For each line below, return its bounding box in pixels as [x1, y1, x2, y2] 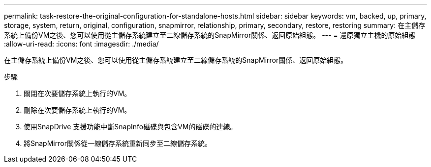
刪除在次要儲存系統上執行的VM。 [24, 106, 131, 114]
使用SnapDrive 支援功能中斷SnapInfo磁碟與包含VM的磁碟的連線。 [24, 122, 237, 131]
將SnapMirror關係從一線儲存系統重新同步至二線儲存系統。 [24, 139, 212, 147]
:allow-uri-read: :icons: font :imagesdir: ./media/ [4, 40, 159, 48]
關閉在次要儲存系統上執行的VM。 [24, 89, 131, 97]
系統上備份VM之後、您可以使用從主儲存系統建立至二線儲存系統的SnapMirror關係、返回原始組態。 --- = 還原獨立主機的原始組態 [4, 31, 416, 39]
